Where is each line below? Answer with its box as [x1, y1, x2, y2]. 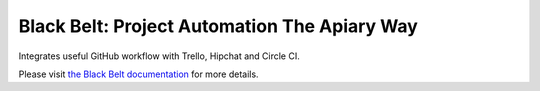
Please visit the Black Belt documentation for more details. [18, 68, 259, 80]
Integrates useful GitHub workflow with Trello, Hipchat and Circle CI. [18, 50, 300, 62]
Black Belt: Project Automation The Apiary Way [18, 15, 419, 37]
